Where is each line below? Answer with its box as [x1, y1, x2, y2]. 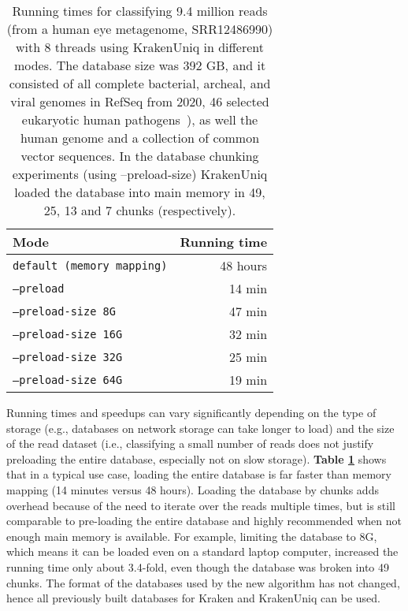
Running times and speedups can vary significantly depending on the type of [6, 404, 376, 420]
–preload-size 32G [13, 350, 123, 363]
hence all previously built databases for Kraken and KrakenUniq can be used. [6, 590, 380, 606]
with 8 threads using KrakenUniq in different [16, 38, 265, 56]
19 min [229, 371, 268, 389]
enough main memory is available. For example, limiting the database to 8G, [6, 527, 377, 544]
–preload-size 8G [13, 304, 116, 318]
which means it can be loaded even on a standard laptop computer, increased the [6, 543, 399, 560]
